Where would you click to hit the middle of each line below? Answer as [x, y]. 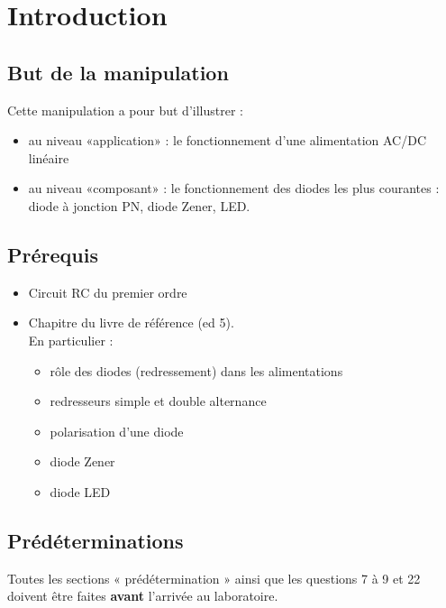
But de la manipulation [118, 72]
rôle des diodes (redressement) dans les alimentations [196, 370]
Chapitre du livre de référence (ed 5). [131, 322]
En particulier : [71, 340]
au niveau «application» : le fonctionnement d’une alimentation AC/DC [228, 140]
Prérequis [53, 254]
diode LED [80, 491]
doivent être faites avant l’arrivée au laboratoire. [143, 596]
